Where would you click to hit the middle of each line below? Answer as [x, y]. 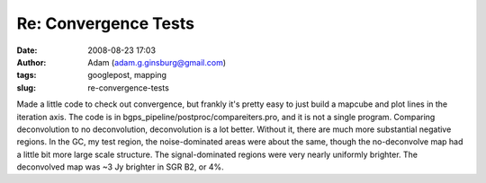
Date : [27, 50]
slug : [26, 87]
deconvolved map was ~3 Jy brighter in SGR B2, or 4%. [120, 167]
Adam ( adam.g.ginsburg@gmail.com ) [157, 62]
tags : [27, 75]
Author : [31, 62]
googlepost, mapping [127, 75]
